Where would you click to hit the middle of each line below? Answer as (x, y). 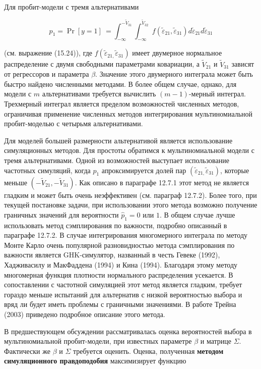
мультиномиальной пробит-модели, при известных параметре (98, 341)
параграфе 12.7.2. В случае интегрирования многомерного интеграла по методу (126, 235)
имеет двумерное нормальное (177, 53)
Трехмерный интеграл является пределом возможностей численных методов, (122, 104)
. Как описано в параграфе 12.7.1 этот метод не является (162, 182)
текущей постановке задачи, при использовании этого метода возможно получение (131, 205)
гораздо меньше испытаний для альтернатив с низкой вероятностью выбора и (123, 294)
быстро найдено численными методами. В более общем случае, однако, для (120, 84)
